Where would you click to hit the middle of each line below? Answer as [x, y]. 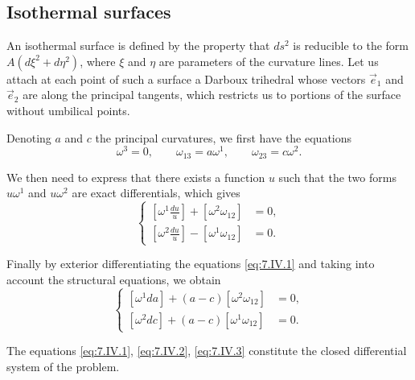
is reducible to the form [351, 45]
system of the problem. [63, 366]
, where [98, 61]
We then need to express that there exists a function [136, 177]
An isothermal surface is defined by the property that [138, 45]
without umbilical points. [68, 110]
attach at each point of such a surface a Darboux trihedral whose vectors [186, 78]
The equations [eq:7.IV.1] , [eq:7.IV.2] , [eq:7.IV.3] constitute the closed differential [207, 351]
